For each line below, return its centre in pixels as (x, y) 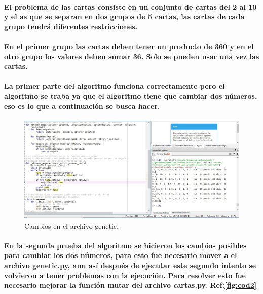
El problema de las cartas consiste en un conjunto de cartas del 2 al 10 (130, 6)
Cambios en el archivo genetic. (71, 225)
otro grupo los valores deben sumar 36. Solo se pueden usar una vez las (132, 56)
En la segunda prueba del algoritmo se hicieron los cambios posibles (125, 245)
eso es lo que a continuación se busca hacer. (82, 106)
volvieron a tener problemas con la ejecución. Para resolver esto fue (125, 275)
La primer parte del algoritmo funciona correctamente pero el (115, 86)
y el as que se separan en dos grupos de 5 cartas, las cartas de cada (124, 16)
